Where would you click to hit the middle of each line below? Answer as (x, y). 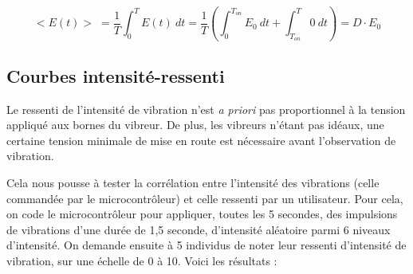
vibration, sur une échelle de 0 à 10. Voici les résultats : (142, 261)
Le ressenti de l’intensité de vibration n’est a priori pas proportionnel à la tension (206, 109)
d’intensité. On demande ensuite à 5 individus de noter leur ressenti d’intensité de (206, 245)
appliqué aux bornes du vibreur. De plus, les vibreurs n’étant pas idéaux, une (195, 125)
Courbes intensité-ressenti (116, 75)
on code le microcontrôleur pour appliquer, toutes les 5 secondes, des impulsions (202, 214)
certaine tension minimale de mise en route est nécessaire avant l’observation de (201, 140)
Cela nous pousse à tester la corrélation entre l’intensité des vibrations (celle (193, 183)
